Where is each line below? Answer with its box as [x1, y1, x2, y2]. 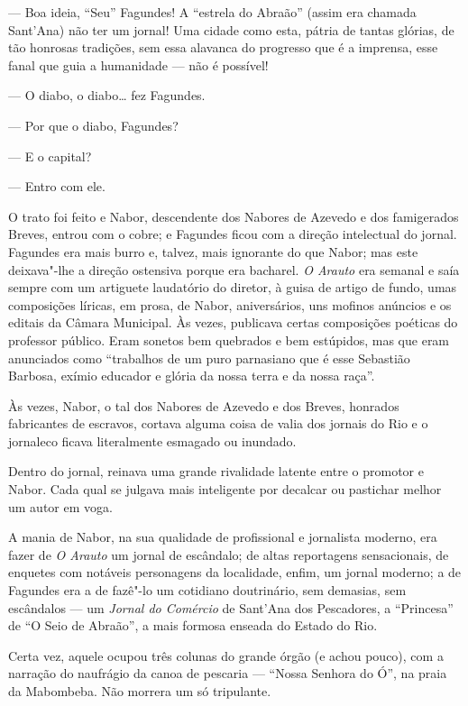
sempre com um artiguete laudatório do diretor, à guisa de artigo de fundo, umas [8, 278, 457, 297]
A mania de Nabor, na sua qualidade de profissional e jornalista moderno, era [8, 527, 437, 546]
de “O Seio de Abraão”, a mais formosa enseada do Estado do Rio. [8, 616, 378, 635]
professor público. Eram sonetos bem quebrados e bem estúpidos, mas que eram [8, 330, 450, 349]
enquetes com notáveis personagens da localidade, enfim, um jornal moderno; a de [8, 563, 462, 582]
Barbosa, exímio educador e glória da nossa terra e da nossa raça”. [8, 366, 375, 385]
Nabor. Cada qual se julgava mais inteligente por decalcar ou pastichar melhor [8, 480, 442, 499]
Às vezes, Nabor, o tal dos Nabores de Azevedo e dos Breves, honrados [8, 396, 399, 415]
